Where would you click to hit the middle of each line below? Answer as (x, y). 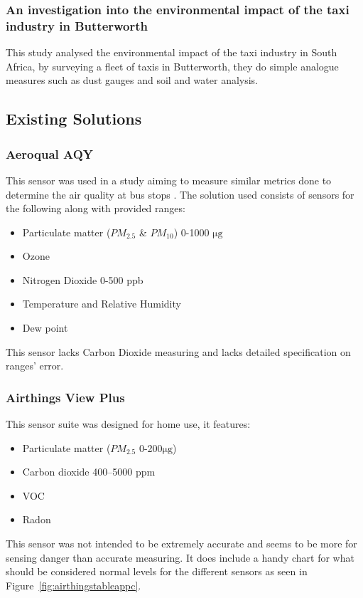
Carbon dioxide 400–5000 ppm (89, 472)
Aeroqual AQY (50, 153)
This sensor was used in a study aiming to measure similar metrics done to (169, 180)
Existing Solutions (74, 119)
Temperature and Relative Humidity (102, 304)
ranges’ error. (35, 366)
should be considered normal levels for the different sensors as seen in (157, 571)
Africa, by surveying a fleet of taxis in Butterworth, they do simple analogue (172, 66)
